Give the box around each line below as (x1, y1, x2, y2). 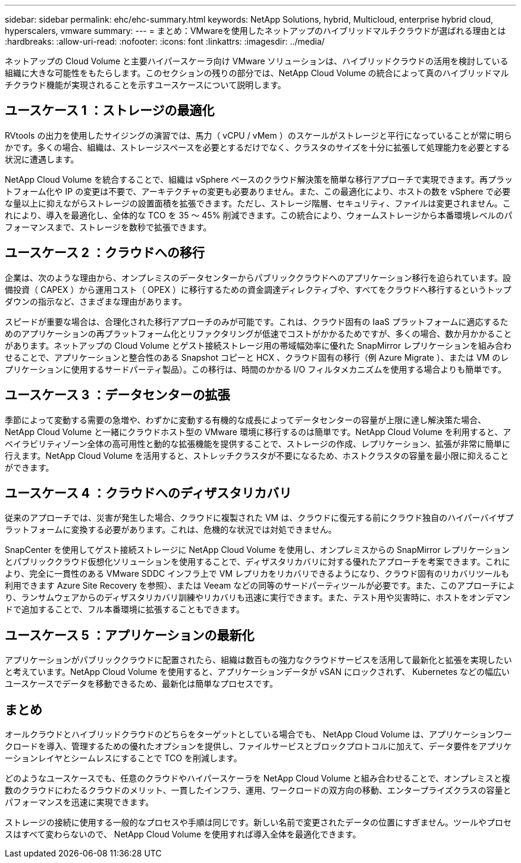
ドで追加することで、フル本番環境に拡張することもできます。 (5, 604, 245, 615)
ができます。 (5, 462, 54, 473)
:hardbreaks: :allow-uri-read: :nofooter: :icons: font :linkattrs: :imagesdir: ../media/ (5, 36, 325, 46)
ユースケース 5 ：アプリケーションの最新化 (5, 627, 255, 643)
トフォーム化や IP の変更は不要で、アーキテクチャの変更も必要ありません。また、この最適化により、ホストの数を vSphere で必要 (5, 186, 511, 196)
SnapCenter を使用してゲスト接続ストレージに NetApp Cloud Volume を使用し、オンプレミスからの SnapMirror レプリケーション (5, 545, 510, 555)
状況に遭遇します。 (5, 154, 79, 164)
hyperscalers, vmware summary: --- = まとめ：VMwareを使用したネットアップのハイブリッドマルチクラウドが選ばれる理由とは (5, 26, 506, 36)
